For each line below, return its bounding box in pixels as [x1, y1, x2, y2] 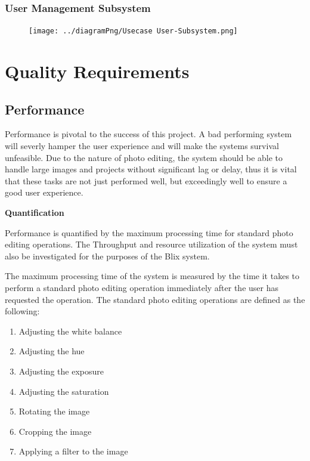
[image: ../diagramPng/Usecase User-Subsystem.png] [29, 27, 238, 36]
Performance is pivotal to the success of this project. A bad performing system [5, 128, 292, 140]
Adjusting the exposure [18, 364, 104, 377]
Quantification [5, 206, 64, 219]
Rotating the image [18, 405, 90, 417]
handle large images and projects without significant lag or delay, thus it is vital [5, 163, 297, 175]
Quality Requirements [5, 59, 190, 83]
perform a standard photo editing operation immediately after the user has [5, 281, 279, 293]
